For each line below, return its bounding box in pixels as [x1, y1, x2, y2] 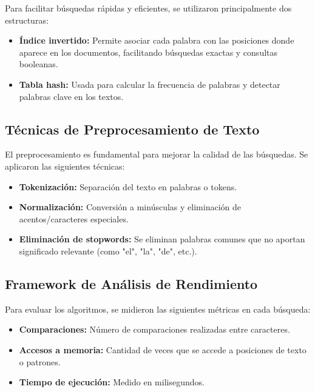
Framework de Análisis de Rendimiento [5, 274, 258, 293]
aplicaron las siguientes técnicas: [5, 159, 125, 172]
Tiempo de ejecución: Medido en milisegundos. [19, 376, 205, 388]
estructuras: [5, 13, 49, 26]
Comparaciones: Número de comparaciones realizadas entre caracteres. [19, 323, 290, 336]
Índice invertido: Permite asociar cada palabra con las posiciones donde [19, 34, 294, 47]
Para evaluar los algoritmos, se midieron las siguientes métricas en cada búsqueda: [5, 302, 311, 315]
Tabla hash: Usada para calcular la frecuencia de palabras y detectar [19, 78, 280, 90]
